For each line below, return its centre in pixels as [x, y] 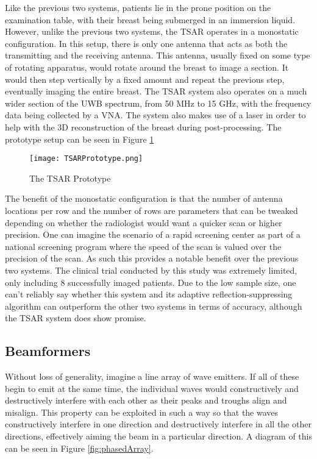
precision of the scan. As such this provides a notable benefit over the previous [152, 258]
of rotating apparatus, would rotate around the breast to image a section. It [147, 67]
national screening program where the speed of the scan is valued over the [143, 246]
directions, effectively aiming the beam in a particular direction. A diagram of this [158, 436]
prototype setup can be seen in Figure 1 [80, 139]
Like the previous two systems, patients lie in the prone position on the [138, 7]
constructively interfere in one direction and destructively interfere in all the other [158, 424]
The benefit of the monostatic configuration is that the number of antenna [144, 198]
